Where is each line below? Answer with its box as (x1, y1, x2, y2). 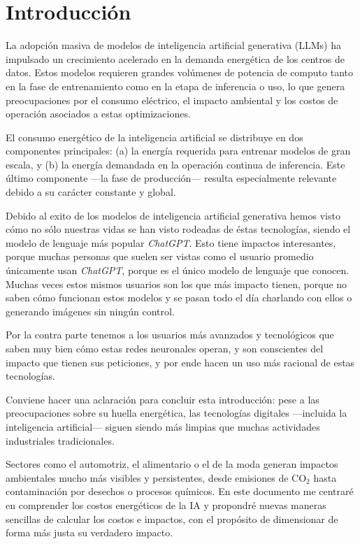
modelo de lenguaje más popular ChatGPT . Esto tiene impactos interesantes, (6, 235, 336, 250)
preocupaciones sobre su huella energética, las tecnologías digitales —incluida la (6, 406, 347, 420)
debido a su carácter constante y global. (6, 185, 176, 199)
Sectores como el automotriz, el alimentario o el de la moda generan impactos (6, 457, 338, 471)
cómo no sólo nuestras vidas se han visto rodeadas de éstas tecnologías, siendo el (6, 222, 351, 236)
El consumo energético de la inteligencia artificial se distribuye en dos (6, 129, 303, 144)
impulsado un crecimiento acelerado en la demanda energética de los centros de (6, 51, 345, 66)
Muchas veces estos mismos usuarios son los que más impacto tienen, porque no (6, 276, 347, 291)
